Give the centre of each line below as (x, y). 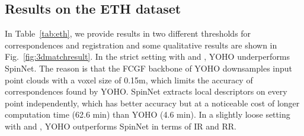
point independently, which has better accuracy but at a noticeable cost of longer (152, 103)
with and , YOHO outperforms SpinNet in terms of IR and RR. (121, 126)
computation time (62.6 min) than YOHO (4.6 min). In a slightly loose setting (148, 114)
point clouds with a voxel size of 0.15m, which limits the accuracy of (129, 80)
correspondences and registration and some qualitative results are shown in (141, 45)
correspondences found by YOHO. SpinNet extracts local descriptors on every (146, 91)
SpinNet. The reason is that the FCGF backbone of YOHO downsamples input (149, 68)
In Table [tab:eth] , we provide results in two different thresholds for (128, 33)
